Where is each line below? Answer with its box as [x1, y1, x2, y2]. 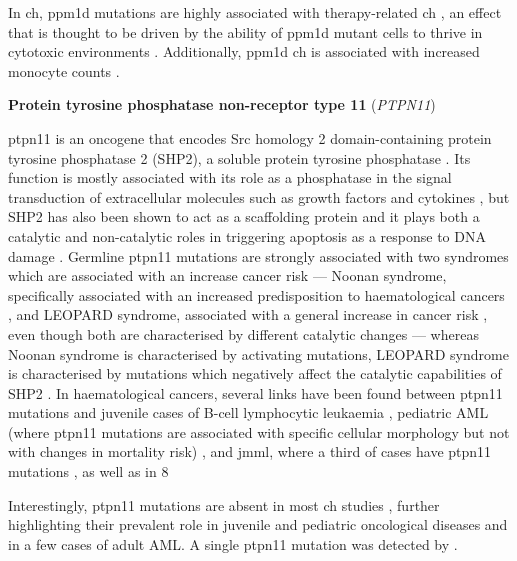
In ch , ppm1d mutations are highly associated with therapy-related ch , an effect [8, 2, 502, 22]
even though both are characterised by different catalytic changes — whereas [8, 323, 479, 344]
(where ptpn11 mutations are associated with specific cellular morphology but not [8, 421, 510, 442]
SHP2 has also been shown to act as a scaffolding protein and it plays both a [8, 206, 480, 227]
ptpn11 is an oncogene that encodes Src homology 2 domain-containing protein [8, 127, 492, 148]
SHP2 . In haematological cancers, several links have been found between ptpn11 [8, 382, 503, 403]
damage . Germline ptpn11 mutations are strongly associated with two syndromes [8, 245, 509, 266]
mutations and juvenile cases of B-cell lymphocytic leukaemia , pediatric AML [8, 402, 489, 423]
